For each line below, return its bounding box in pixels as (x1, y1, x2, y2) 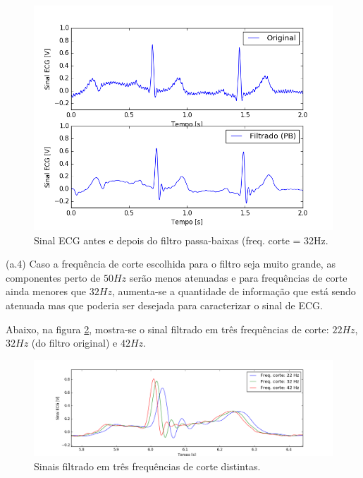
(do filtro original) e (31, 335, 118, 350)
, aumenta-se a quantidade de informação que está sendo (111, 284, 356, 299)
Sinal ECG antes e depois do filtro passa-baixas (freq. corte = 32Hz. (34, 232, 328, 247)
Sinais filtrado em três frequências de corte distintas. (34, 458, 261, 473)
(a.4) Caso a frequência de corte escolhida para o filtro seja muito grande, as (6, 256, 336, 271)
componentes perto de (6, 270, 101, 285)
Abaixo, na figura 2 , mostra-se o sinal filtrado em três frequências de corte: (6, 321, 329, 336)
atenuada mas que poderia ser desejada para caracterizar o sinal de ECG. (6, 297, 323, 312)
